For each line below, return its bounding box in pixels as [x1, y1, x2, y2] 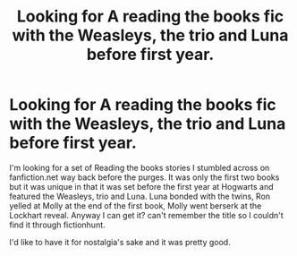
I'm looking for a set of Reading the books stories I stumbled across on [9, 162, 270, 173]
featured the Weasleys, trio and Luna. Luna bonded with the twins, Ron [9, 191, 271, 201]
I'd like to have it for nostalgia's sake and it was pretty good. [9, 236, 231, 247]
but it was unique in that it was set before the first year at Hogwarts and [9, 181, 275, 192]
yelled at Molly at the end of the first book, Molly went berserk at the [9, 200, 262, 211]
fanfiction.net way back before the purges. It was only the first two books [9, 172, 280, 183]
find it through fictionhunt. [9, 219, 106, 230]
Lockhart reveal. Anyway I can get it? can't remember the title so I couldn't [9, 209, 284, 220]
